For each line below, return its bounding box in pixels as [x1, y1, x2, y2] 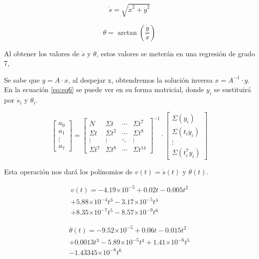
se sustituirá [214, 84, 251, 95]
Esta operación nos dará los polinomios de [4, 166, 133, 176]
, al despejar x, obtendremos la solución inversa [68, 74, 213, 85]
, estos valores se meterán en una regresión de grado [96, 48, 255, 58]
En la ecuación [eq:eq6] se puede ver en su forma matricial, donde [4, 84, 204, 95]
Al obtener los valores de [4, 48, 80, 58]
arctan [117, 29, 137, 36]
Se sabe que [4, 74, 40, 85]
